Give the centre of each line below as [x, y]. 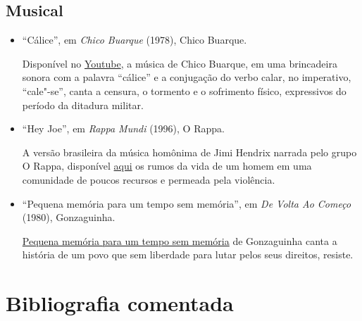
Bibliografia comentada [120, 303]
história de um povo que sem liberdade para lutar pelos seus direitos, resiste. [188, 254]
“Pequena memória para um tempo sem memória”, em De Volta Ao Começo [187, 203]
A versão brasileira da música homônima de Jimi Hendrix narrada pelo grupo [189, 152]
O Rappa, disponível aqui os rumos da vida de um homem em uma [167, 166]
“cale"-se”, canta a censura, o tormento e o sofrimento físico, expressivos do [184, 90]
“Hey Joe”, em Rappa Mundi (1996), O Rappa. [123, 128]
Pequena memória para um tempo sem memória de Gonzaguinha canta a [180, 240]
